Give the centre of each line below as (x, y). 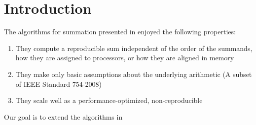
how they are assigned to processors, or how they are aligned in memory (125, 58)
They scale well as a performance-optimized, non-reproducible (109, 100)
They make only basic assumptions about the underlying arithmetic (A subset (134, 74)
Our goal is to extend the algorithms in (63, 116)
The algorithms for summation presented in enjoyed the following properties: (120, 32)
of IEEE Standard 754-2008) (58, 84)
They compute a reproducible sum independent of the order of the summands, (134, 48)
